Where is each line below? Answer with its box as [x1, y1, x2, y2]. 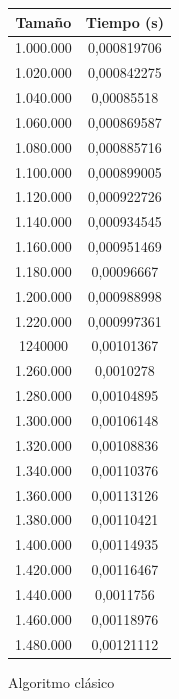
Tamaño [15, 11, 72, 32]
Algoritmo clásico [8, 671, 115, 692]
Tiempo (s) [85, 11, 164, 32]
